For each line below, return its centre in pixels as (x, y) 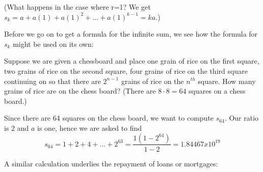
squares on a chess (217, 91)
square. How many (227, 81)
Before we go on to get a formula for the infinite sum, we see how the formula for (131, 34)
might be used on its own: (53, 44)
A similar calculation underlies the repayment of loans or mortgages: (111, 163)
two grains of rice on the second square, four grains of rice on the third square (126, 70)
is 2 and (17, 127)
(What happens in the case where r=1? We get (77, 7)
